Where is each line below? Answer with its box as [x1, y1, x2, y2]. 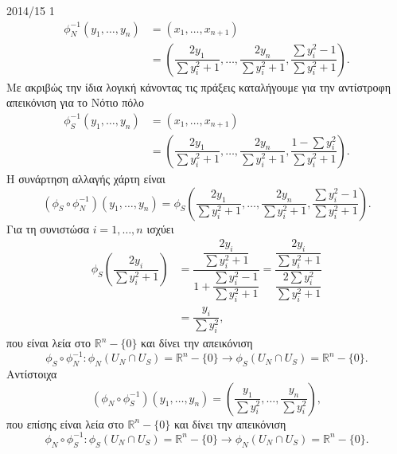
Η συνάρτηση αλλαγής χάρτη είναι [6, 170, 165, 186]
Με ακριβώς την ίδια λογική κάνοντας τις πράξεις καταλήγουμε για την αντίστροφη [6, 78, 391, 95]
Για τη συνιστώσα [6, 220, 89, 237]
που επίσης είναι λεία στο [6, 415, 124, 432]
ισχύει [146, 220, 174, 237]
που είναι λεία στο [6, 335, 91, 351]
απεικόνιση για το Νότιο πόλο [6, 94, 145, 111]
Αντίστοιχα [6, 366, 57, 382]
